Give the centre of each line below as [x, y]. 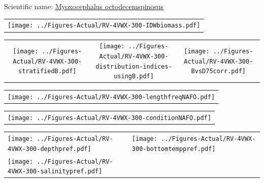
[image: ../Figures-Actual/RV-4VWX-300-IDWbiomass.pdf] [104, 26]
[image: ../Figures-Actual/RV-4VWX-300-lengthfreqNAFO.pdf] [111, 97]
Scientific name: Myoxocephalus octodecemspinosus [84, 6]
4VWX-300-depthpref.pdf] [49, 149]
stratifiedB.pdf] [47, 71]
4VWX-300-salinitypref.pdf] [55, 172]
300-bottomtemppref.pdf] [174, 149]
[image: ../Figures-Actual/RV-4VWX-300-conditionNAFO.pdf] [109, 118]
